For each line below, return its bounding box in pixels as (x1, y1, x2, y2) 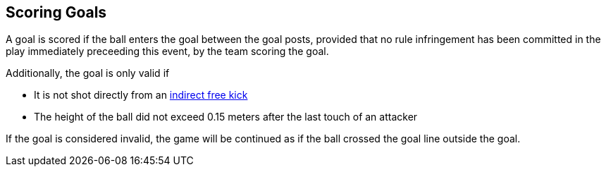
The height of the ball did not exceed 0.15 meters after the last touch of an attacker (34, 111, 418, 123)
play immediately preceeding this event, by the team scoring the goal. (6, 45, 329, 58)
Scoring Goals (6, 4, 107, 21)
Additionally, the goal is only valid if (6, 67, 170, 80)
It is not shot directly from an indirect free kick (34, 89, 248, 102)
